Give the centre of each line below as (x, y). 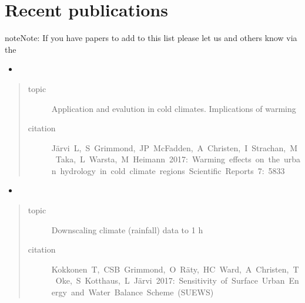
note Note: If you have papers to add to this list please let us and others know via (151, 38)
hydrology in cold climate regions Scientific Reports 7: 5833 (172, 170)
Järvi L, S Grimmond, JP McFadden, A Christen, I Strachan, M (175, 147)
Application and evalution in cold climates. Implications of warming (174, 108)
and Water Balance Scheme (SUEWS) (142, 292)
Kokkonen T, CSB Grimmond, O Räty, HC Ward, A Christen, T (175, 269)
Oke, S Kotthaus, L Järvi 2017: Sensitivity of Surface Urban (170, 280)
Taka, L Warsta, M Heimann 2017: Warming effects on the (167, 159)
